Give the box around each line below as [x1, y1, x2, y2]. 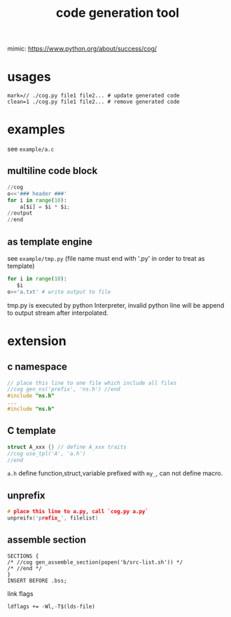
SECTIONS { [7, 552, 39, 560]
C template [7, 425, 56, 437]
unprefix [7, 489, 45, 501]
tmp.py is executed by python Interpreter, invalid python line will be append [7, 301, 225, 309]
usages [7, 69, 51, 85]
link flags [7, 589, 34, 597]
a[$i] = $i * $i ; [20, 203, 71, 210]
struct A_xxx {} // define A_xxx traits [7, 443, 127, 450]
